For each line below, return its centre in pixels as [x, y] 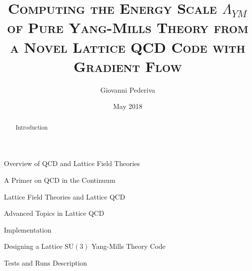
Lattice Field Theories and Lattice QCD [65, 196]
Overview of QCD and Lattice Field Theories [72, 163]
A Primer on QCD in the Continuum [60, 180]
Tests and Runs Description [46, 262]
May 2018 [128, 106]
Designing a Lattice [33, 246]
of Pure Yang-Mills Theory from [128, 27]
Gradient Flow [128, 66]
